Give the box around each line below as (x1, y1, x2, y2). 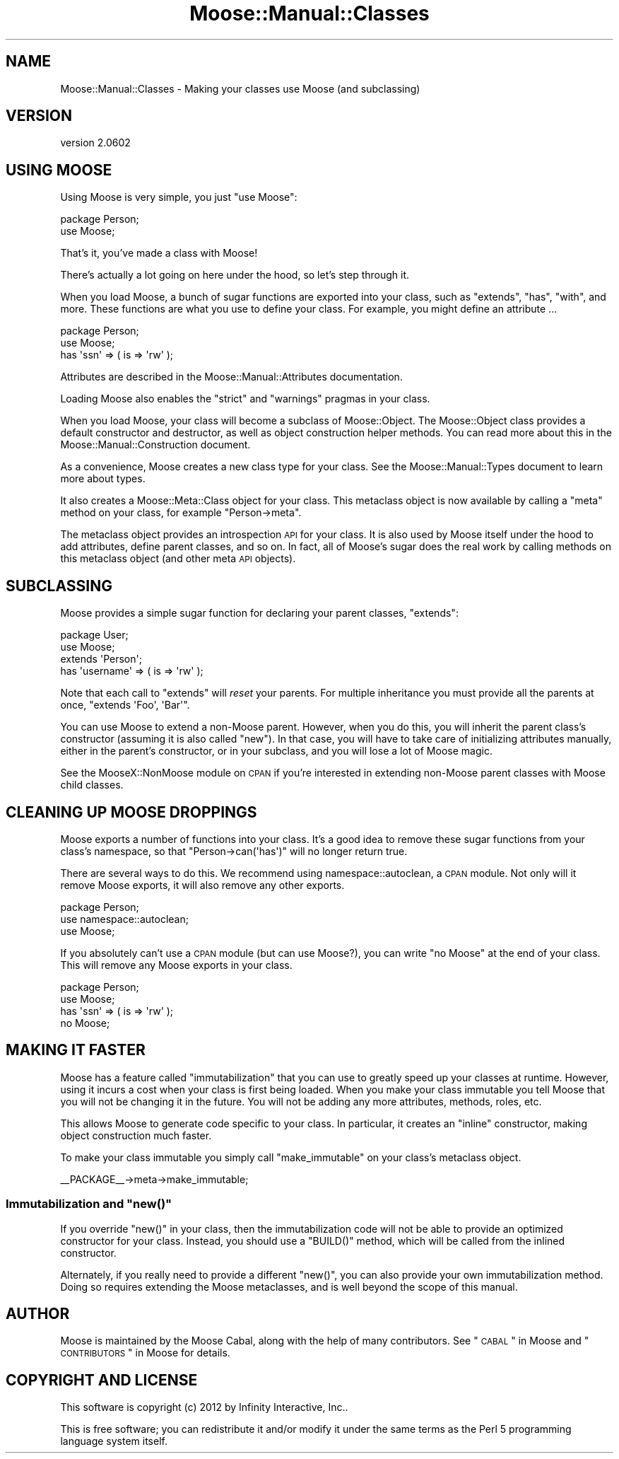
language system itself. (60, 1435, 167, 1448)
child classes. (60, 779, 124, 791)
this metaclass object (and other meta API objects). (60, 552, 296, 565)
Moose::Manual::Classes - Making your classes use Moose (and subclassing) (60, 82, 420, 95)
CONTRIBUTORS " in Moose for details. (60, 1347, 230, 1359)
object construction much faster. (60, 1129, 212, 1141)
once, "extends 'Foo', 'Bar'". (60, 699, 190, 711)
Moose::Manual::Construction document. (60, 438, 251, 451)
